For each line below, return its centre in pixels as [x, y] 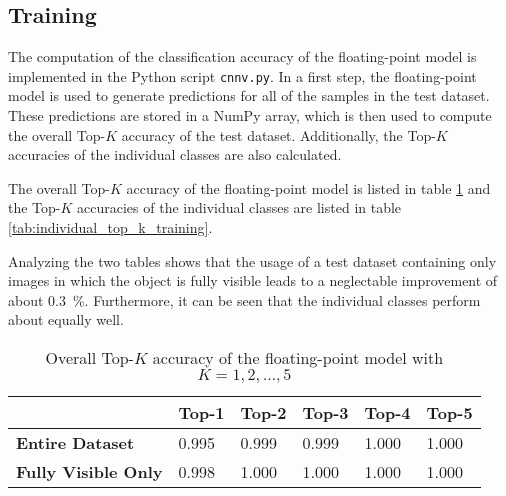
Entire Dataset [75, 442]
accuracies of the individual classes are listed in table [239, 207]
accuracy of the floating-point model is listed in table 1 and [308, 187]
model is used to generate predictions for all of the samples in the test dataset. [249, 95]
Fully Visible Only [89, 471]
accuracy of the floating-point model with [298, 357]
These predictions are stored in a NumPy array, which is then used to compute [250, 115]
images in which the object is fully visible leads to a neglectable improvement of [253, 280]
